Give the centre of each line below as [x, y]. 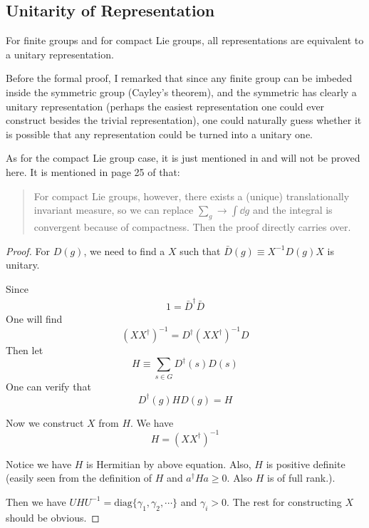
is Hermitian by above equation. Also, [169, 464]
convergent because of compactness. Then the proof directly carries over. [192, 226]
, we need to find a [124, 250]
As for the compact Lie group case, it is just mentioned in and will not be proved [183, 158]
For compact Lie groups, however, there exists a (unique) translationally [192, 196]
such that [200, 250]
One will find [34, 319]
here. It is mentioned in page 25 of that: [93, 171]
